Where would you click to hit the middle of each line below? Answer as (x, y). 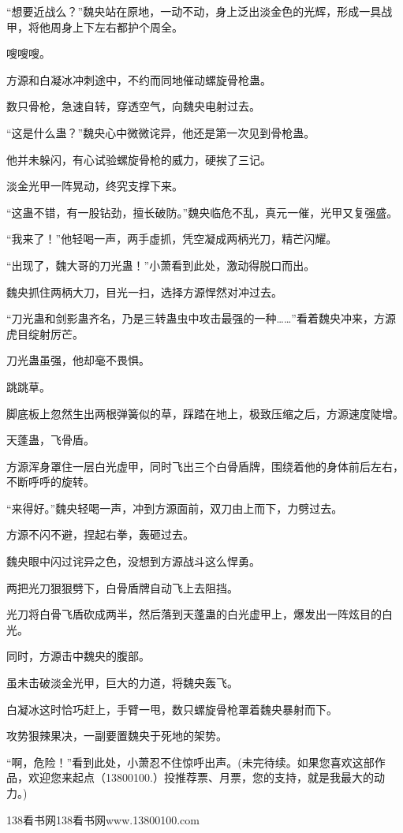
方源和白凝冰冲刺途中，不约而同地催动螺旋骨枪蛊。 (139, 79)
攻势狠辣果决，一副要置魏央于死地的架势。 (117, 736)
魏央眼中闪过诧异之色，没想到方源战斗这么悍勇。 (133, 561)
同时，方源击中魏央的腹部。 (78, 656)
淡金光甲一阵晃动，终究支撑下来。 (95, 186)
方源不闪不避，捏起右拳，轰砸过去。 (100, 534)
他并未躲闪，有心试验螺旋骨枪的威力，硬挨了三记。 (139, 159)
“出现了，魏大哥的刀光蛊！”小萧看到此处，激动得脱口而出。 (161, 265)
